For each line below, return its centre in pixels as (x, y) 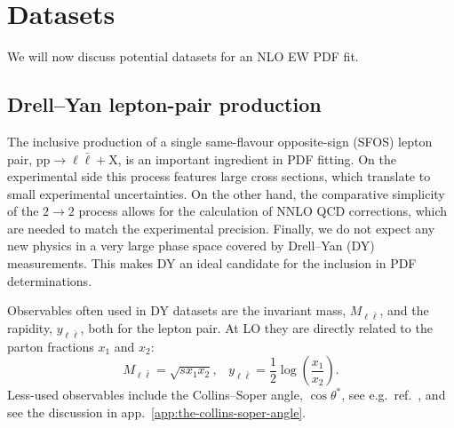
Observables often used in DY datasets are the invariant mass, (177, 310)
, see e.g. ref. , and (394, 395)
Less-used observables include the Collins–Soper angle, (155, 395)
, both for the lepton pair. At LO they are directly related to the (256, 328)
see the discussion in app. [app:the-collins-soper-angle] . (157, 412)
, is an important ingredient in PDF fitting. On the (257, 159)
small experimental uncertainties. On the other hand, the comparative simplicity (226, 193)
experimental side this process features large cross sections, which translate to (219, 176)
